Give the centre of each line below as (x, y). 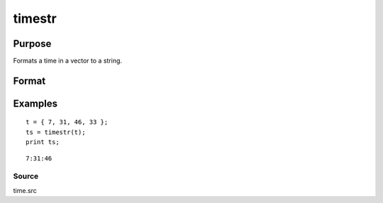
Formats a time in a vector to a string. (68, 61)
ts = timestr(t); (56, 132)
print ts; (43, 142)
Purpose (32, 44)
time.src (25, 190)
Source (26, 176)
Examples (35, 103)
